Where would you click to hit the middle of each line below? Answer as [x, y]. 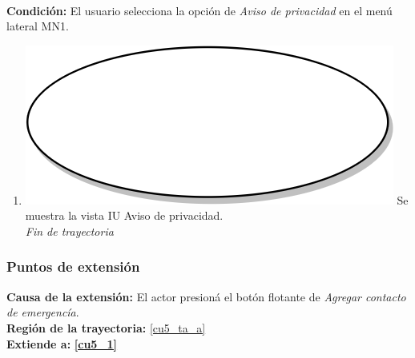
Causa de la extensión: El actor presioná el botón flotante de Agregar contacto [206, 296]
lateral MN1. [38, 26]
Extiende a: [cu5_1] [62, 343]
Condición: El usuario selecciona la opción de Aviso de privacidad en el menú [199, 10]
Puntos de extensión [73, 267]
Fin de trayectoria [69, 231]
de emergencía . [43, 312]
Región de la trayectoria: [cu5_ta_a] [106, 327]
